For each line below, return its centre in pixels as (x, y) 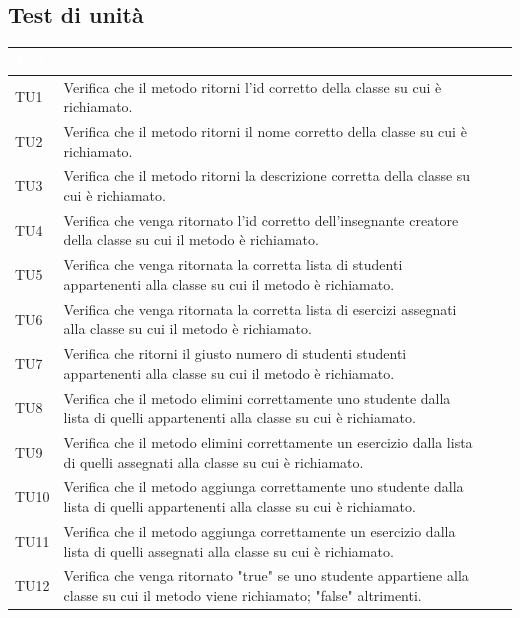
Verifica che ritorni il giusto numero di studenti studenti (235, 353)
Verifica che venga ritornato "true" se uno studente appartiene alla (266, 575)
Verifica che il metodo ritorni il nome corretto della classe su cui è (265, 130)
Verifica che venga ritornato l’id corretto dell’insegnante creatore (261, 219)
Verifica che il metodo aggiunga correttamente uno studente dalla (263, 486)
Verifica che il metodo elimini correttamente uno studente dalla (257, 397)
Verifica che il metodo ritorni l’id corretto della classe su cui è (252, 86)
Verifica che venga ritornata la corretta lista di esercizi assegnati (260, 308)
